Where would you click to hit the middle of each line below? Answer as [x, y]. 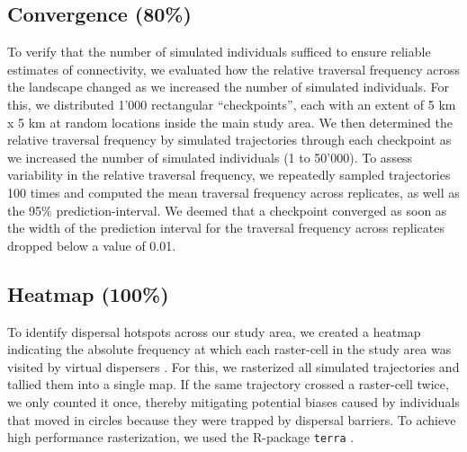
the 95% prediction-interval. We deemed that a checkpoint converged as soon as [227, 210]
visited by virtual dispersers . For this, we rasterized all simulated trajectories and [233, 366]
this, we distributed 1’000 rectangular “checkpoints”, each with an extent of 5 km [232, 104]
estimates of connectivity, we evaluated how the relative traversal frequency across [233, 69]
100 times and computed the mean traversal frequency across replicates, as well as [233, 192]
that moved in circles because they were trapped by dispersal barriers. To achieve [232, 419]
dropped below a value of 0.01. [92, 245]
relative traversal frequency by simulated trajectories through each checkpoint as [229, 140]
